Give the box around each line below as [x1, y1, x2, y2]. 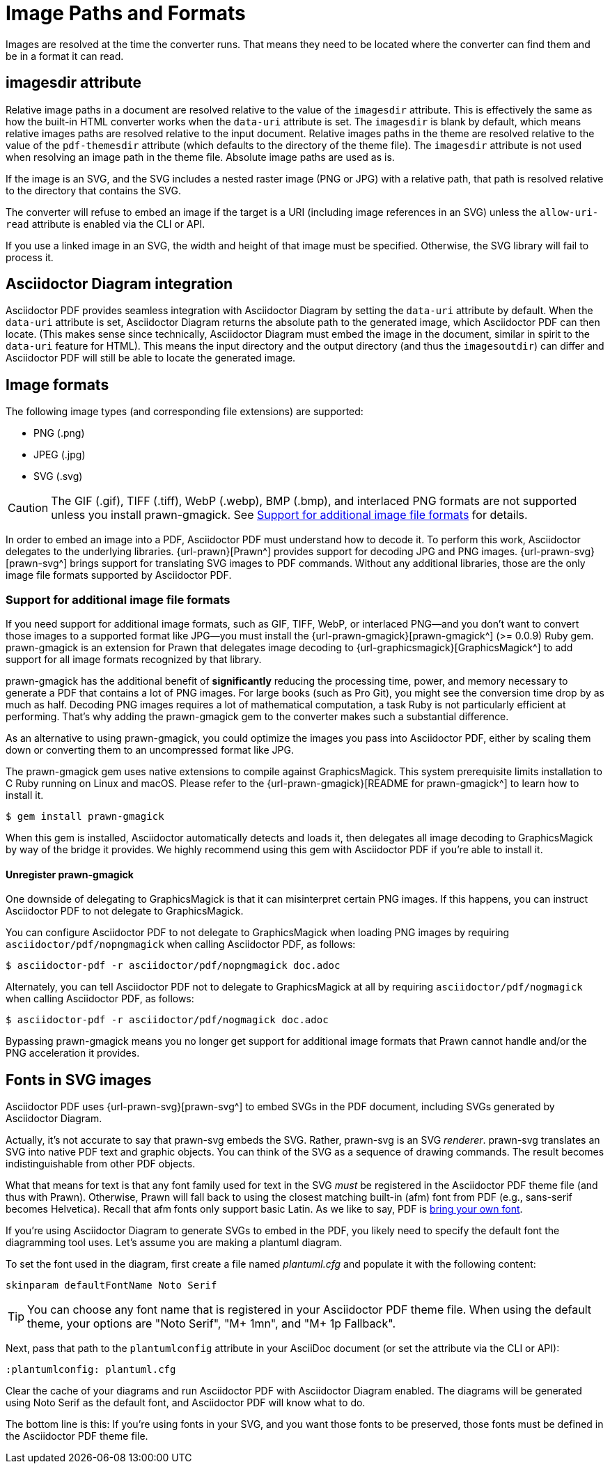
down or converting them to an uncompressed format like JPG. [6, 744, 294, 756]
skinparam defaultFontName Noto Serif [6, 1280, 217, 1291]
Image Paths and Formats [6, 1, 246, 25]
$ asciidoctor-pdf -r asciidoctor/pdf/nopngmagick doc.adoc [6, 960, 341, 972]
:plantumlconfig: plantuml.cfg [6, 1364, 176, 1376]
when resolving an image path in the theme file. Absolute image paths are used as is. [6, 150, 395, 163]
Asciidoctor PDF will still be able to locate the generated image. [6, 352, 296, 364]
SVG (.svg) [33, 470, 83, 483]
